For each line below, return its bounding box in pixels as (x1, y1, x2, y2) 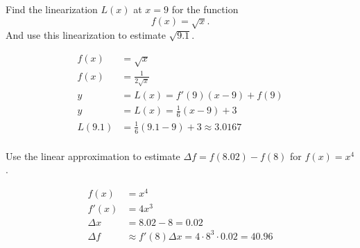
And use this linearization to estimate (6, 27, 166, 42)
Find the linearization (6, 2, 98, 16)
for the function (171, 2, 239, 16)
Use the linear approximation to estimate (6, 148, 180, 163)
